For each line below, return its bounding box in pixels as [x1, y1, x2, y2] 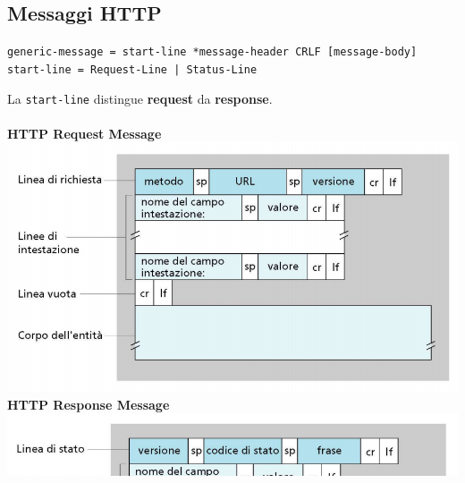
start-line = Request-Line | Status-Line [7, 63, 258, 76]
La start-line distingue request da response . [7, 89, 273, 107]
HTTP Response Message [7, 394, 170, 413]
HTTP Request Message [7, 123, 162, 142]
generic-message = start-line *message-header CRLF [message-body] [7, 46, 418, 59]
